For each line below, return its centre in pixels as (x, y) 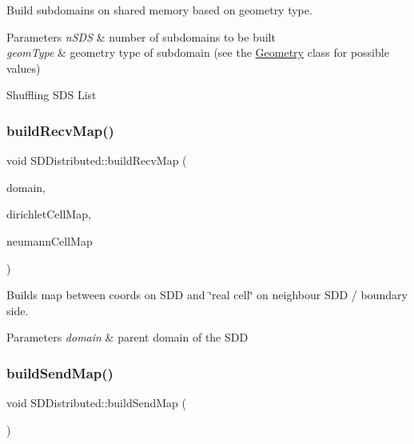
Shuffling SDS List (52, 95)
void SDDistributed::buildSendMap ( (96, 403)
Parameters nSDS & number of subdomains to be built (141, 36)
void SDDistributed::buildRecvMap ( (97, 160)
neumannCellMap (50, 240)
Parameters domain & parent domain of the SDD (127, 337)
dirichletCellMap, (49, 214)
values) (24, 68)
